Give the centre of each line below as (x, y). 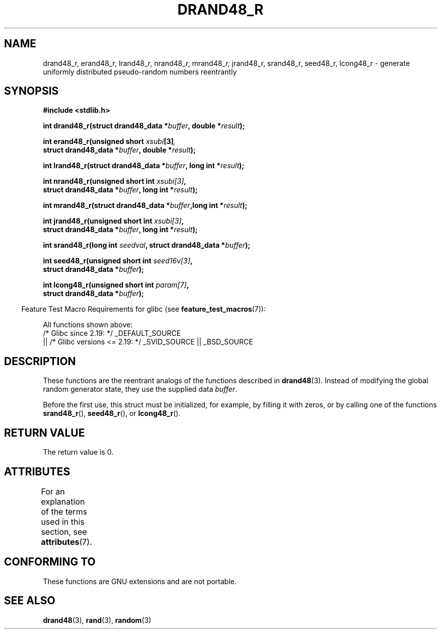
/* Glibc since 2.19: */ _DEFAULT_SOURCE (112, 333)
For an (53, 491)
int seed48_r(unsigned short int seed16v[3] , (118, 261)
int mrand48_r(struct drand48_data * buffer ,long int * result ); (145, 205)
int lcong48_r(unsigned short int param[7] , (116, 285)
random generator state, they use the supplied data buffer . (140, 389)
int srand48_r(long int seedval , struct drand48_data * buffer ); (146, 245)
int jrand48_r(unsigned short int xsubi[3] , (114, 221)
